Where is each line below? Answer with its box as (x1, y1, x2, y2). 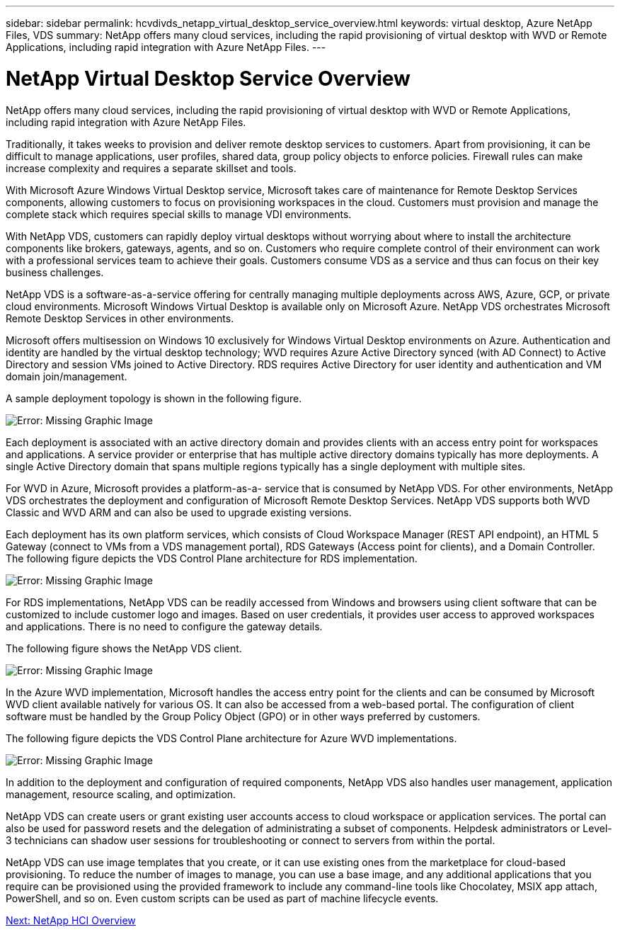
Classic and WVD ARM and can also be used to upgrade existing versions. (6, 506, 352, 518)
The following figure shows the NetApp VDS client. (6, 642, 242, 654)
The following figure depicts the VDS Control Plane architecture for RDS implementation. (6, 552, 418, 564)
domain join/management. (6, 370, 127, 382)
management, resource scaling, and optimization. (6, 788, 236, 800)
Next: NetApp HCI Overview (6, 914, 136, 926)
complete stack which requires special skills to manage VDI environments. (6, 208, 352, 220)
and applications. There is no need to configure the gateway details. (6, 620, 323, 632)
